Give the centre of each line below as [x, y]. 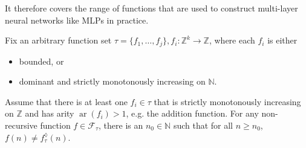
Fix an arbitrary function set [58, 40]
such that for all [203, 125]
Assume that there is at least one [66, 101]
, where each [232, 40]
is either [282, 40]
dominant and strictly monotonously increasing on [112, 81]
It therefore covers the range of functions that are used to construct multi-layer [151, 8]
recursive [21, 125]
